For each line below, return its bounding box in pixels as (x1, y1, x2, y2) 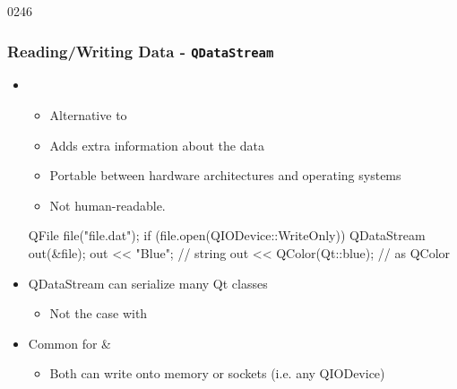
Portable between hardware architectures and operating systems (49, 166, 401, 185)
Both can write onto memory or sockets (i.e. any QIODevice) (49, 364, 385, 383)
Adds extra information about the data (49, 135, 264, 154)
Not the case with (49, 304, 148, 323)
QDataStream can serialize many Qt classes (28, 273, 268, 292)
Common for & (28, 333, 112, 352)
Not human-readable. (49, 195, 166, 214)
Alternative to (49, 105, 127, 124)
